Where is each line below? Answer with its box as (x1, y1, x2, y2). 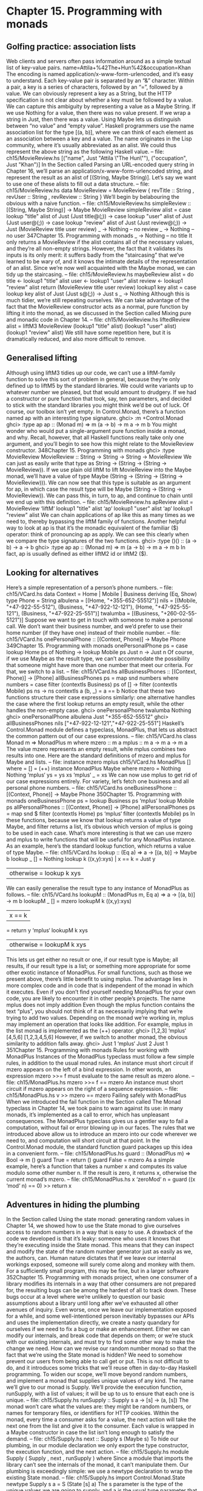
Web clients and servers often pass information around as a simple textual (6, 58, 191, 64)
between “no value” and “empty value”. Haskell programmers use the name (6, 122, 195, 129)
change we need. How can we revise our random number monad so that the (6, 1345, 197, 1352)
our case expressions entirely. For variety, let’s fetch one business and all (6, 777, 189, 785)
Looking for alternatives (6, 567, 99, 578)
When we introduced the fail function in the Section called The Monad (6, 1098, 181, 1105)
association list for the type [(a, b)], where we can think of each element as (6, 129, 194, 136)
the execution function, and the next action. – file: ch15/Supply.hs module (6, 1448, 189, 1456)
